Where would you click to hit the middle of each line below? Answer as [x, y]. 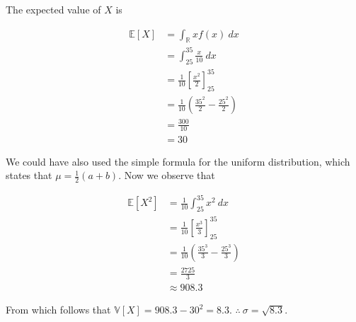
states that [29, 175]
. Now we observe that [167, 175]
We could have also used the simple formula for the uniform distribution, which [178, 161]
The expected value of [53, 9]
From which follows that [58, 310]
